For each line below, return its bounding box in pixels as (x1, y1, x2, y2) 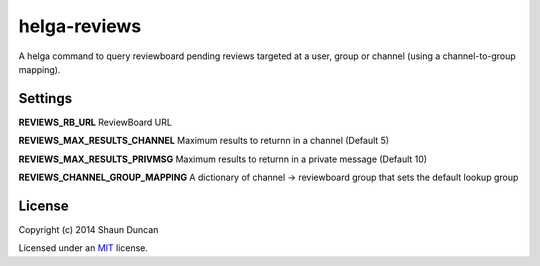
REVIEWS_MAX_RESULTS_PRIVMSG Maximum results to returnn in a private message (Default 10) (18, 153, 428, 165)
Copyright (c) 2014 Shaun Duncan (18, 223, 159, 235)
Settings (18, 90, 73, 107)
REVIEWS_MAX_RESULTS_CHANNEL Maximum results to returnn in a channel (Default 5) (18, 135, 390, 147)
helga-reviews (18, 15, 142, 37)
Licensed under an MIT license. (18, 242, 149, 254)
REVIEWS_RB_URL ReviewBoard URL (18, 116, 172, 128)
